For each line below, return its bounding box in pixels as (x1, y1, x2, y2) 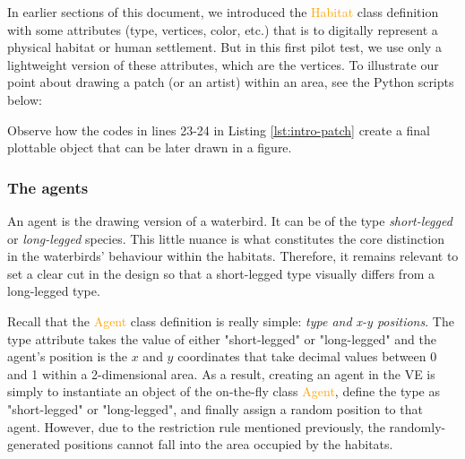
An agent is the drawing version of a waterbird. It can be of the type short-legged (7, 211, 452, 229)
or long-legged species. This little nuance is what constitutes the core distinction (7, 229, 445, 247)
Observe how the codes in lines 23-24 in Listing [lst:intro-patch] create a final (7, 120, 431, 139)
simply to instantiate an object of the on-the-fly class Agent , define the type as (7, 382, 440, 401)
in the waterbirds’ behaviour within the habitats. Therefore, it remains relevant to (7, 247, 459, 265)
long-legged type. (7, 281, 100, 300)
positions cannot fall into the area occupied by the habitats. (64, 435, 393, 454)
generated (7, 435, 61, 454)
